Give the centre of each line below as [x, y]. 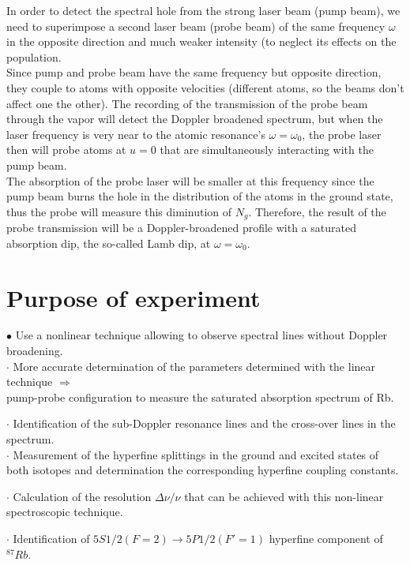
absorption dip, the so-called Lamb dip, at [109, 243]
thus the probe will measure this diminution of [119, 211]
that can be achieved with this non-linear [284, 496]
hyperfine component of [326, 539]
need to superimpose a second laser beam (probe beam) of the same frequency [196, 26]
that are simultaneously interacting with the [267, 150]
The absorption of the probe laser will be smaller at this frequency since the [190, 180]
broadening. [35, 351]
